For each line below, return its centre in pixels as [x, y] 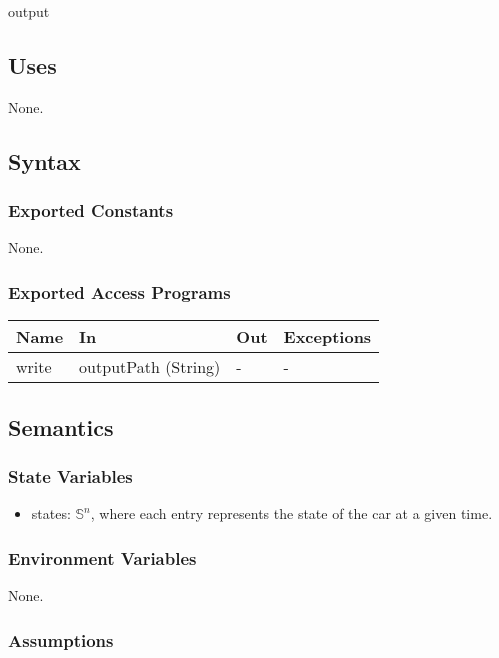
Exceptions [327, 337]
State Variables [70, 475]
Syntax [44, 160]
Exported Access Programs [119, 291]
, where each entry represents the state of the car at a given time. [291, 513]
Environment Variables [102, 557]
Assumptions [61, 639]
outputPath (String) [150, 367]
